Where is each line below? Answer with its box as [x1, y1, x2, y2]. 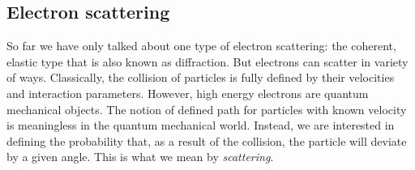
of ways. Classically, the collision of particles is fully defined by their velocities [6, 69, 395, 86]
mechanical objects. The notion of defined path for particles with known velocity [6, 100, 407, 117]
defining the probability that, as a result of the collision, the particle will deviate [6, 132, 407, 149]
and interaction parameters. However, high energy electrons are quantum [6, 84, 369, 101]
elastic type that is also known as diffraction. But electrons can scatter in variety [6, 53, 409, 70]
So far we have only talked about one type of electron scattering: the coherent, [6, 37, 396, 54]
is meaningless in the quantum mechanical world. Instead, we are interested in [6, 117, 395, 134]
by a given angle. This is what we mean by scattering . [6, 148, 274, 165]
